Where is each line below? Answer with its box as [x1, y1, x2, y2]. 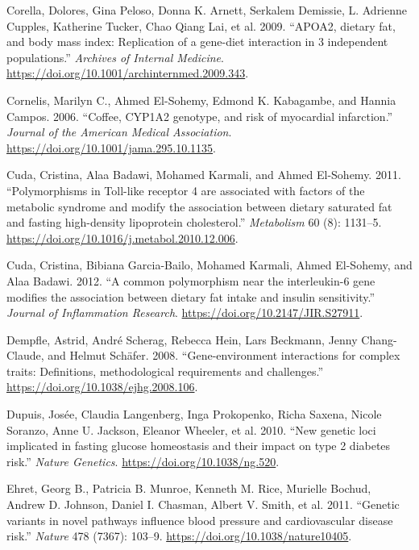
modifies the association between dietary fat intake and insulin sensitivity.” [6, 288, 375, 305]
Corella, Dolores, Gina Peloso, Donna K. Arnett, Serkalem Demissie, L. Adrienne [6, 2, 408, 18]
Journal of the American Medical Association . [6, 123, 232, 140]
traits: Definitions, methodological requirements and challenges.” [6, 362, 324, 379]
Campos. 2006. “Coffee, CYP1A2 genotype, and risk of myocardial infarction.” [6, 107, 393, 124]
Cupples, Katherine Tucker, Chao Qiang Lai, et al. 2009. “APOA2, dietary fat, [6, 17, 396, 34]
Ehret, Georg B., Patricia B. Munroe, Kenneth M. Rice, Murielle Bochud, [6, 480, 371, 497]
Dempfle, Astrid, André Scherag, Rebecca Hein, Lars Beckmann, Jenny [6, 331, 358, 348]
